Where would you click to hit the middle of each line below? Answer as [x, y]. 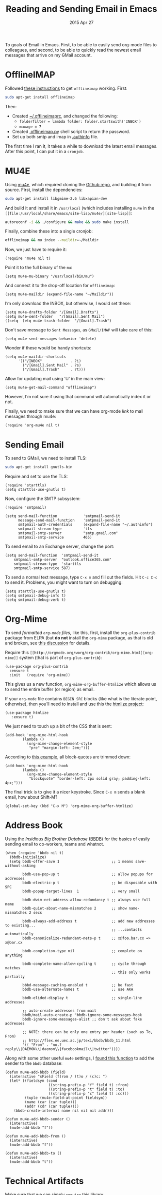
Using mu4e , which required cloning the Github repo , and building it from [78, 184]
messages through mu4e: [31, 416]
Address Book [34, 825]
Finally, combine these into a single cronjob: [49, 231]
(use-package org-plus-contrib [37, 667]
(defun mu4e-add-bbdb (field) [36, 1072]
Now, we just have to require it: [36, 250]
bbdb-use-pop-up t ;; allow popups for [88, 874]
